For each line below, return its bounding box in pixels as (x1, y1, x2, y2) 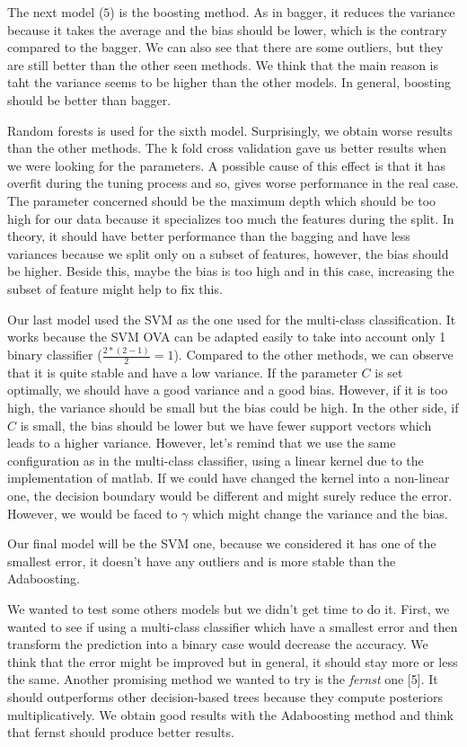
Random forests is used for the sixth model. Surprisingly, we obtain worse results (7, 120, 453, 139)
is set (374, 362, 403, 381)
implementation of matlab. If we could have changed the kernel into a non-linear (7, 468, 450, 487)
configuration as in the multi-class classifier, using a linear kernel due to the (7, 450, 424, 469)
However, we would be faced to (7, 503, 178, 522)
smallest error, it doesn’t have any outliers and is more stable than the (7, 551, 396, 570)
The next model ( (7, 3, 104, 21)
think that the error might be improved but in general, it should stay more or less (7, 652, 458, 671)
